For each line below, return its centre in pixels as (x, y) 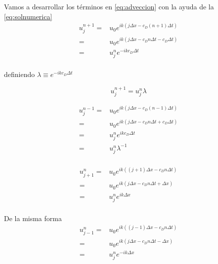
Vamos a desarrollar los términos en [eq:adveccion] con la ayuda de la (109, 6)
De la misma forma (33, 218)
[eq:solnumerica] (28, 16)
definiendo (20, 74)
